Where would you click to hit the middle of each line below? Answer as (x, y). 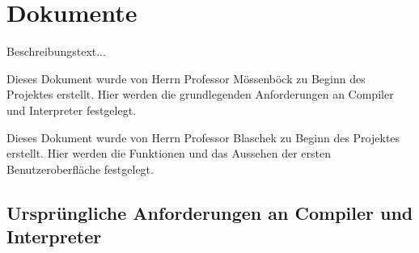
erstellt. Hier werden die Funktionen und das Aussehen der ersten (169, 153)
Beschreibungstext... (56, 51)
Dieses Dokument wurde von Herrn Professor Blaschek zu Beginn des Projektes (203, 137)
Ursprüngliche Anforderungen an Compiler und (210, 212)
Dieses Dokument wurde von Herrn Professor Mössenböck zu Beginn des (186, 78)
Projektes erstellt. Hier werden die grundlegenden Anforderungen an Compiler (200, 94)
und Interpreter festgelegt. (72, 110)
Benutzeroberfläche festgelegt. (80, 169)
